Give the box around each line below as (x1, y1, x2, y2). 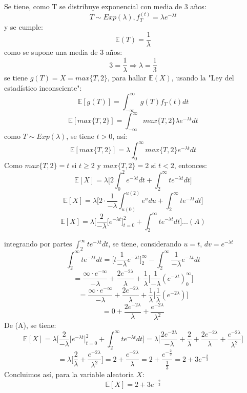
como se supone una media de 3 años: (4, 47, 122, 57)
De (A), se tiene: (4, 320, 56, 330)
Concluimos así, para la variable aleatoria (4, 369, 134, 380)
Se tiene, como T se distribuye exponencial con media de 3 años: (4, 1, 207, 11)
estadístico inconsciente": (4, 82, 82, 93)
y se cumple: (4, 21, 43, 32)
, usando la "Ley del (171, 72, 234, 83)
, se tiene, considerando (108, 238, 181, 249)
